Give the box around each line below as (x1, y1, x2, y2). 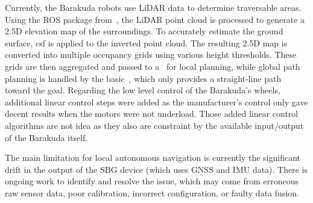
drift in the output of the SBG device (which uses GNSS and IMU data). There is (5, 163, 308, 175)
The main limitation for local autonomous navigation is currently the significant (5, 151, 300, 164)
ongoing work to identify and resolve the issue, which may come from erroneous (5, 175, 299, 187)
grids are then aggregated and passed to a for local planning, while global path (5, 60, 300, 72)
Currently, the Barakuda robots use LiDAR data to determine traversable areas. (5, 1, 302, 13)
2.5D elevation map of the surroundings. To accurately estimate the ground (5, 25, 283, 37)
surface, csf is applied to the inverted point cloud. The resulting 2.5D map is (5, 36, 288, 49)
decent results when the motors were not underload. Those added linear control (5, 107, 299, 120)
